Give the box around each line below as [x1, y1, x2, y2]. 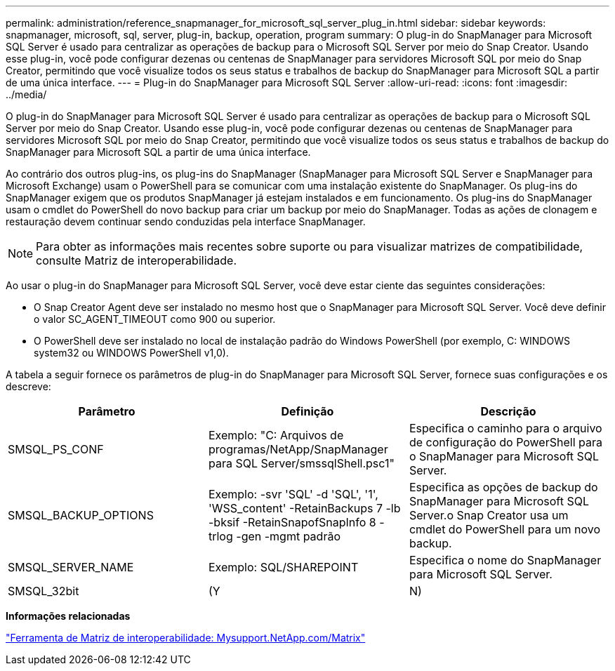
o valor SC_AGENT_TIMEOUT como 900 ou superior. [34, 313, 276, 325]
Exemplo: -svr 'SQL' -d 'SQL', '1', [208, 487, 378, 501]
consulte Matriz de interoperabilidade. [36, 253, 237, 267]
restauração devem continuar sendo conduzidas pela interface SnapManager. [6, 215, 366, 227]
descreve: [6, 380, 51, 392]
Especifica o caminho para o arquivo [409, 421, 602, 435]
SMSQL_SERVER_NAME [8, 560, 134, 574]
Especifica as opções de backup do [409, 480, 598, 494]
